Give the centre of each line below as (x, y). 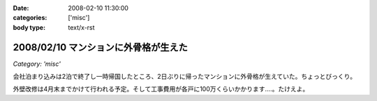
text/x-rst (81, 27)
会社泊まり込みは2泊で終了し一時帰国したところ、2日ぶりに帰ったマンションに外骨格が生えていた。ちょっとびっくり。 (185, 77)
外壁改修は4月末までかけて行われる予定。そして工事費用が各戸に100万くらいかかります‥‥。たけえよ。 (161, 89)
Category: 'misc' (37, 64)
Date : (21, 8)
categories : (30, 18)
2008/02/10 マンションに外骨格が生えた (101, 47)
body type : (29, 27)
